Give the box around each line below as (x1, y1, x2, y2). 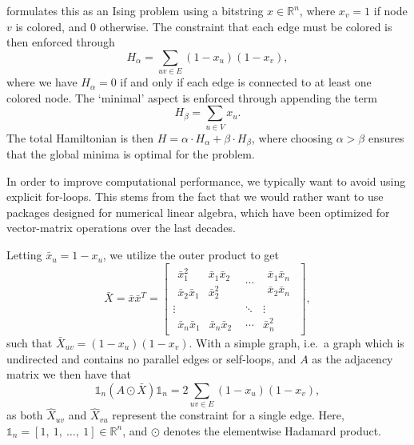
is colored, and (15, 18, 87, 34)
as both (6, 407, 43, 423)
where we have (6, 74, 78, 90)
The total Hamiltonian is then (6, 129, 154, 146)
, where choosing (251, 129, 333, 146)
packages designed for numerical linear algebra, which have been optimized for (6, 203, 390, 220)
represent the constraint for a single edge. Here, (112, 407, 344, 423)
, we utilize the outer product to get (102, 247, 279, 263)
